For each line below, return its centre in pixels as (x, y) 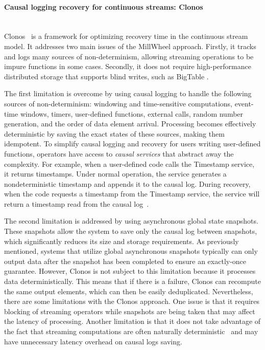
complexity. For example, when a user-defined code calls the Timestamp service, (129, 163)
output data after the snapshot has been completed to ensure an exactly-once (125, 261)
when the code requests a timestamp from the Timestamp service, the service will (132, 194)
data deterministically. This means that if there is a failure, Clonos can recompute (132, 281)
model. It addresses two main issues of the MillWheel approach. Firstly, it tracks (130, 46)
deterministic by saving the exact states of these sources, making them (114, 133)
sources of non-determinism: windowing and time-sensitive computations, (118, 103)
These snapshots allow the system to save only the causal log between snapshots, (131, 231)
